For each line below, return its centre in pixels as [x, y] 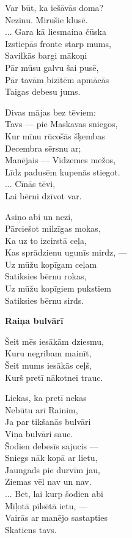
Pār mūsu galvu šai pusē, [52, 67]
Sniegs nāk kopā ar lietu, [51, 458]
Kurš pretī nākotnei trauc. [54, 377]
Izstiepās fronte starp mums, [58, 43]
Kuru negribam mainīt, [48, 353]
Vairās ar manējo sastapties [56, 518]
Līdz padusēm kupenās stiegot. [63, 171]
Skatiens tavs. [31, 529]
